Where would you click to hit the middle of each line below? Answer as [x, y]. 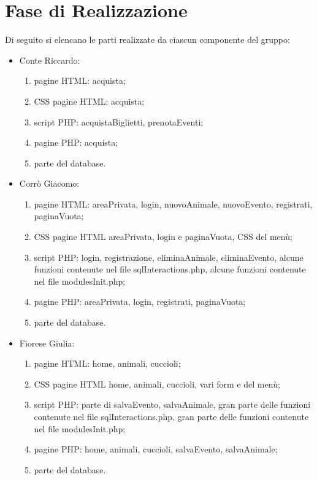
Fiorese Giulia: [47, 343]
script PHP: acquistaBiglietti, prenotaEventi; [119, 122]
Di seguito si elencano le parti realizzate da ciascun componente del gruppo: [147, 39]
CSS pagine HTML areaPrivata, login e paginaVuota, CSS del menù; [163, 237]
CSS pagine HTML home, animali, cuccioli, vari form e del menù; [157, 384]
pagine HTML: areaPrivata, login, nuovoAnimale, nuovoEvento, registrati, [173, 204]
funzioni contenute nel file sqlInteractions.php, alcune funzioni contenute [170, 269]
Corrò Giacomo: [49, 183]
